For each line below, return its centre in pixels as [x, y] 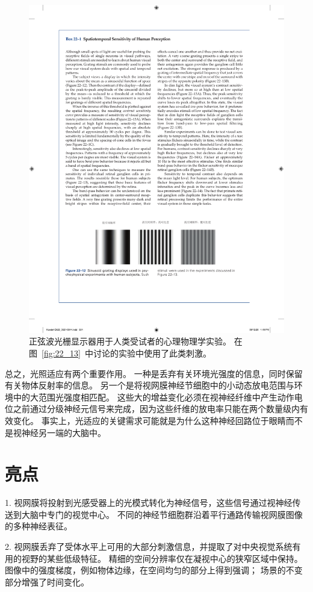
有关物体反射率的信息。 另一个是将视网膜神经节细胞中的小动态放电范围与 [150, 385]
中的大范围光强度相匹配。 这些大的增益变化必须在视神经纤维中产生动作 [153, 397]
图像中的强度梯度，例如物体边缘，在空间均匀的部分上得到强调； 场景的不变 [154, 570]
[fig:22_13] [61, 353]
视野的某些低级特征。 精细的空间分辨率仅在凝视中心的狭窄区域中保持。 [162, 558]
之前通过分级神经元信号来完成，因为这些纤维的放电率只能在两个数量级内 [156, 409]
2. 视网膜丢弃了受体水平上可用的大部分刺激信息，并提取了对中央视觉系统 [149, 546]
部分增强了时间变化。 [47, 581]
